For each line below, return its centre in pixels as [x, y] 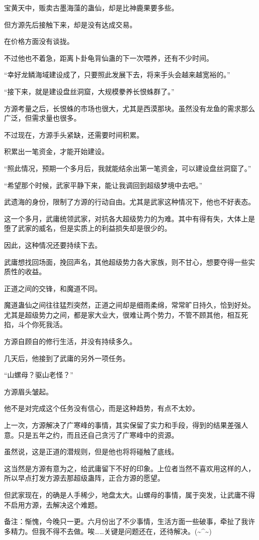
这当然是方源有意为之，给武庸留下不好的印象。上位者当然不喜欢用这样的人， [129, 468]
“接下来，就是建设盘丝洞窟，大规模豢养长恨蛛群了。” [89, 91]
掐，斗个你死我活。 [35, 324]
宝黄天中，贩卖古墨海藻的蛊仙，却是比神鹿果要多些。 [91, 7]
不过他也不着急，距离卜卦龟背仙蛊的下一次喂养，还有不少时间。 [109, 58]
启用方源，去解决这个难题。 [56, 504]
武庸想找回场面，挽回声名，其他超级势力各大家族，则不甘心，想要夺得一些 [126, 262]
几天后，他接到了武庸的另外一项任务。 [67, 358]
